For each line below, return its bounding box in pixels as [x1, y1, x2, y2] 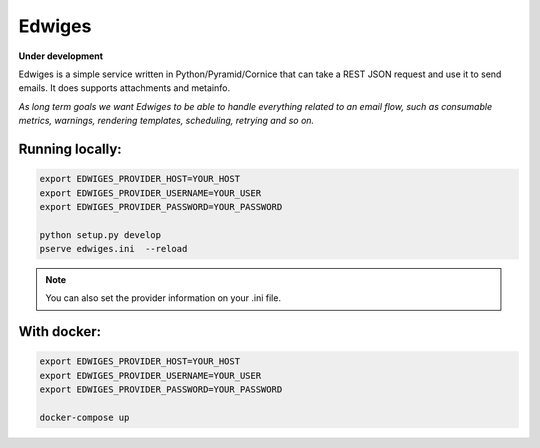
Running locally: [18, 140, 122, 157]
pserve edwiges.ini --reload [39, 243, 188, 255]
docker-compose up [39, 412, 130, 423]
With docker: [18, 323, 102, 340]
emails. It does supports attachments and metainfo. [18, 82, 230, 94]
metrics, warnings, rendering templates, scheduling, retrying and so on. [18, 115, 315, 127]
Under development [18, 50, 104, 62]
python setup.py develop [39, 229, 162, 240]
